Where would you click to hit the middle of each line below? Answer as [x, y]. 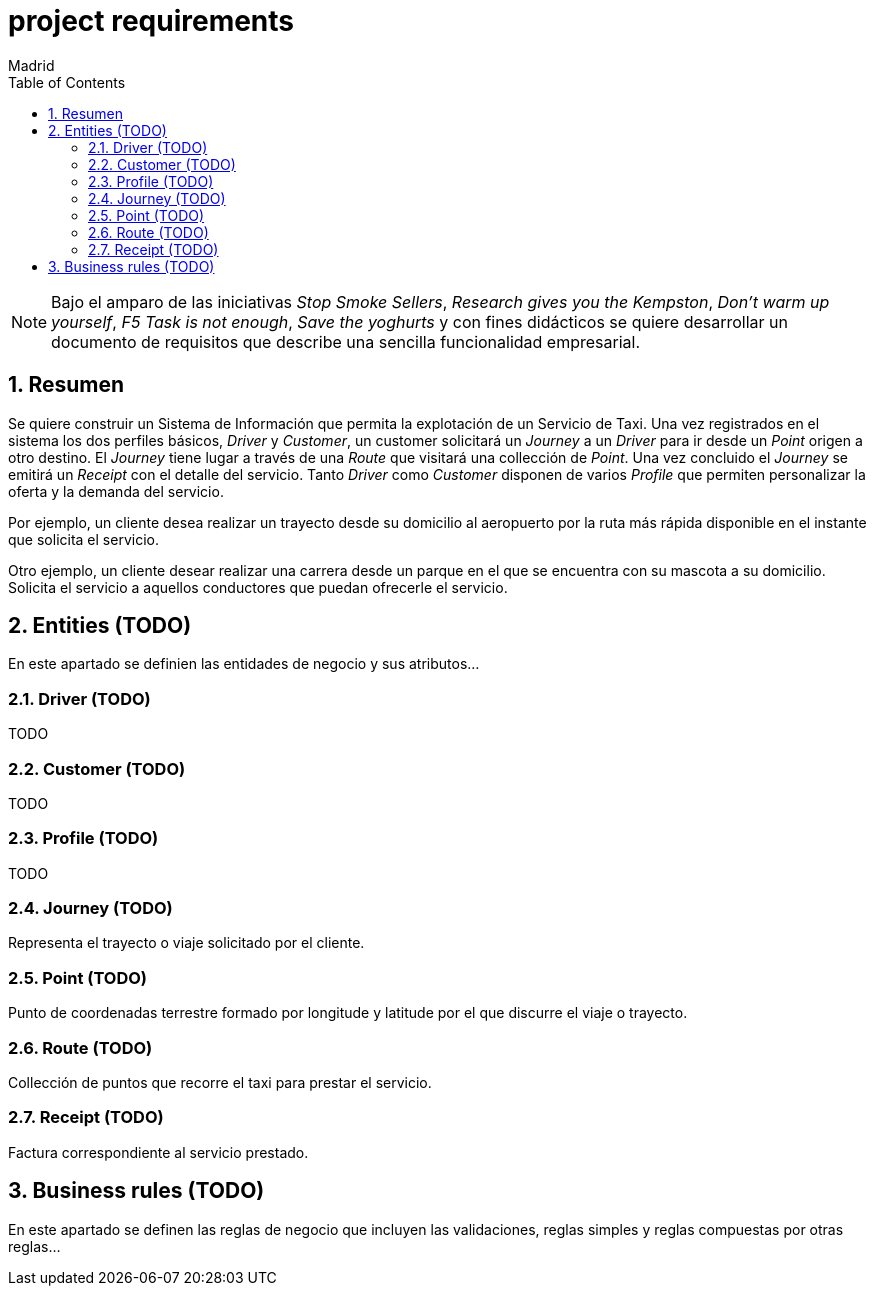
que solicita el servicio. [83, 539]
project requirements [151, 21]
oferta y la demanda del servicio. [116, 491]
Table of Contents [67, 82]
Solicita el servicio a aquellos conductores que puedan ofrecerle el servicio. [258, 587]
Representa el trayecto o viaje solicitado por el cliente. [186, 943]
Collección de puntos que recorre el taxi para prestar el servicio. [220, 1082]
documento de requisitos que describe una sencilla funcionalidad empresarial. [346, 341]
